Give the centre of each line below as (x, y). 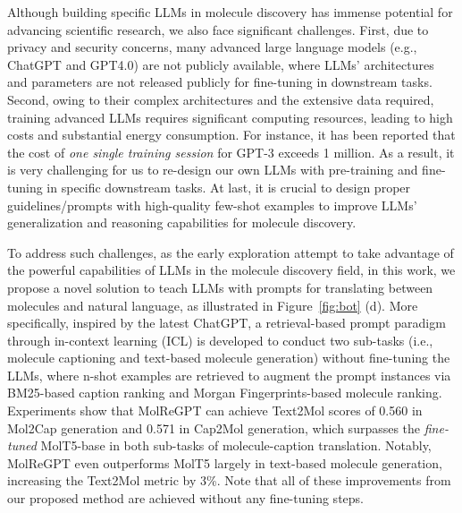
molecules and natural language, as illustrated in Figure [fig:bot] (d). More (213, 305)
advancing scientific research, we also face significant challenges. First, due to (218, 29)
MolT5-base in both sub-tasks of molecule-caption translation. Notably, (236, 445)
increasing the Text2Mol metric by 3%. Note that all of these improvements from (229, 480)
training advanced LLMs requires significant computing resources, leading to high (230, 117)
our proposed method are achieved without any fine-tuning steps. (185, 498)
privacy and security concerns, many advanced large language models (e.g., (212, 47)
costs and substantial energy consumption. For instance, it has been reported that (231, 135)
